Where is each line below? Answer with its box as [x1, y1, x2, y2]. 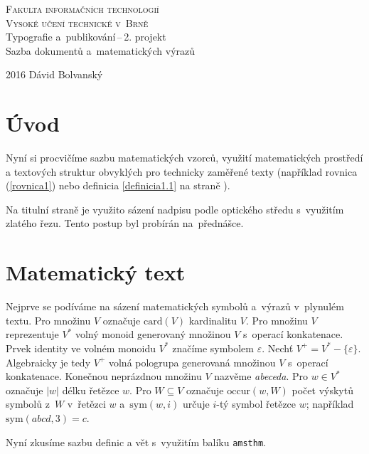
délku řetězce [62, 382, 119, 397]
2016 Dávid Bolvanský [6, 67, 103, 82]
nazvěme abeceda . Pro [214, 369, 308, 384]
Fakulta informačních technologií [6, 1, 159, 16]
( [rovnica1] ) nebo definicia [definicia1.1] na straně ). [6, 178, 230, 193]
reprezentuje [6, 327, 59, 342]
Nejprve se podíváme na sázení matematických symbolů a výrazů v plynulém [6, 299, 344, 314]
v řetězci [67, 396, 106, 411]
